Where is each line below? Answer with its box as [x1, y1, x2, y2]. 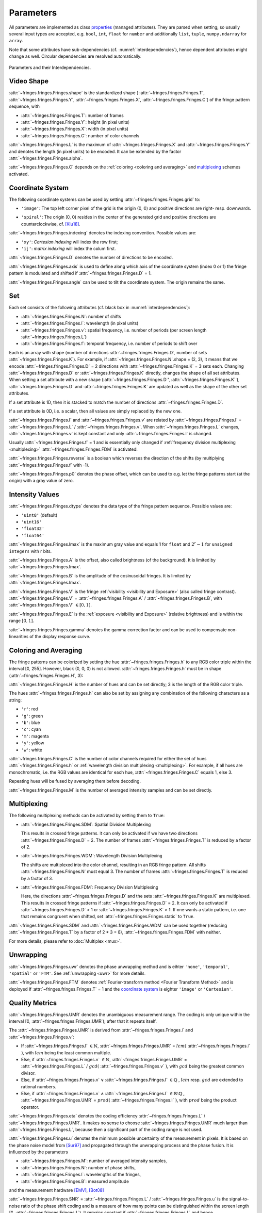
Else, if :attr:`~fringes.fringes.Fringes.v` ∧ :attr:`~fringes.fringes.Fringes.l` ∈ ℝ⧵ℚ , [21, 1090, 185, 1096]
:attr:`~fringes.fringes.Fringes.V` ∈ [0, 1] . [9, 602, 92, 608]
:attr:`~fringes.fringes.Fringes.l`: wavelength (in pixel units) [21, 320, 139, 326]
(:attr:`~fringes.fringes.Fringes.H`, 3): [9, 672, 83, 678]
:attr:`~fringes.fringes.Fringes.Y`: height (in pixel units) [21, 119, 130, 125]
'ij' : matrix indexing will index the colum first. [21, 246, 116, 251]
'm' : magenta [21, 733, 49, 739]
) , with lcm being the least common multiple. [21, 1049, 112, 1055]
